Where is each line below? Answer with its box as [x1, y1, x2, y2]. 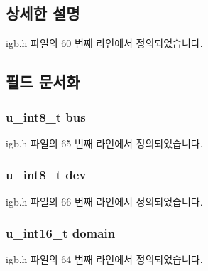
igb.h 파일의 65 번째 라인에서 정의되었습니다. [6, 135, 203, 150]
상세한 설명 [6, 2, 80, 24]
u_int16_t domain [6, 224, 116, 242]
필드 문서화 [6, 70, 80, 92]
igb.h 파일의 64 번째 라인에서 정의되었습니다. [6, 252, 203, 267]
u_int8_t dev [6, 166, 87, 184]
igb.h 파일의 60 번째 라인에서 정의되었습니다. [6, 36, 203, 51]
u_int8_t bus [6, 107, 86, 125]
